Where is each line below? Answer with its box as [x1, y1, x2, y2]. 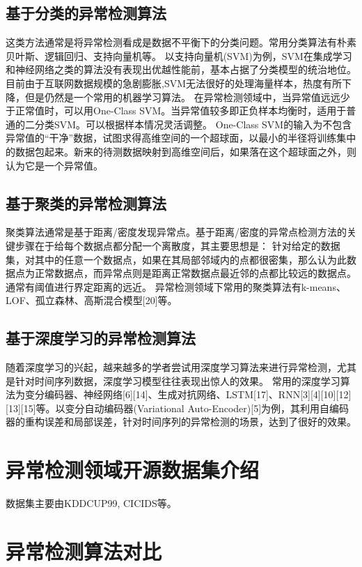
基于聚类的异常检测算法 [6, 192, 166, 213]
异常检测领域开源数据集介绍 [6, 455, 260, 484]
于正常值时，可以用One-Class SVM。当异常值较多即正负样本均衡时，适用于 [6, 103, 347, 118]
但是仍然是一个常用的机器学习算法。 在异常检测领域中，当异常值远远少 [24, 89, 350, 104]
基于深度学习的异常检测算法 [6, 327, 196, 349]
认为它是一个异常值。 [6, 158, 103, 172]
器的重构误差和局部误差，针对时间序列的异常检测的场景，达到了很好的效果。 [6, 414, 356, 429]
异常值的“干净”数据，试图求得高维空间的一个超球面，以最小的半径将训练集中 [6, 130, 356, 145]
